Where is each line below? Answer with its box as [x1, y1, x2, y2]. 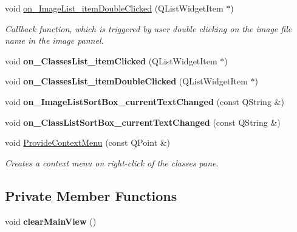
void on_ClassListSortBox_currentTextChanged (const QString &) [5, 115, 281, 128]
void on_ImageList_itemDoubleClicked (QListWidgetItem [5, 2, 224, 14]
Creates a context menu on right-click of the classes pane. [5, 156, 219, 169]
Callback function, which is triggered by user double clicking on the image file [5, 22, 292, 35]
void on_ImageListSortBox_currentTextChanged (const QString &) [5, 95, 284, 107]
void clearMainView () [5, 214, 97, 227]
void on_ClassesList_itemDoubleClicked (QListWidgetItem [5, 75, 248, 87]
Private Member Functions [5, 186, 177, 205]
